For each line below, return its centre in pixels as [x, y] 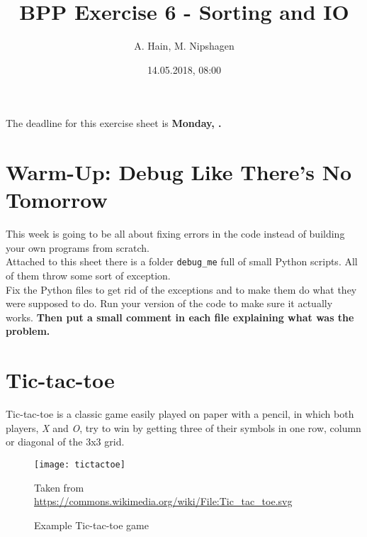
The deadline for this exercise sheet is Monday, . [114, 123]
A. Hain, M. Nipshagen [184, 46]
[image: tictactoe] [80, 464]
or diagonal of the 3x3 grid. [65, 442]
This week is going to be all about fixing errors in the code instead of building [175, 234]
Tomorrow [57, 200]
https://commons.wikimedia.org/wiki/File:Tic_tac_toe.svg [163, 501]
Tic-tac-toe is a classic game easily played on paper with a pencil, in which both [180, 414]
